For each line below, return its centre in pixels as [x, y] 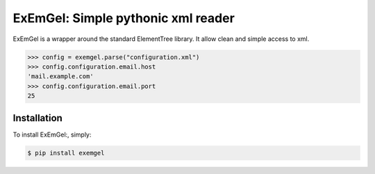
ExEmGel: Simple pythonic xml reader [124, 18]
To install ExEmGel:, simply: [52, 134]
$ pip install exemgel [66, 153]
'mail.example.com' [60, 77]
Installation [37, 118]
